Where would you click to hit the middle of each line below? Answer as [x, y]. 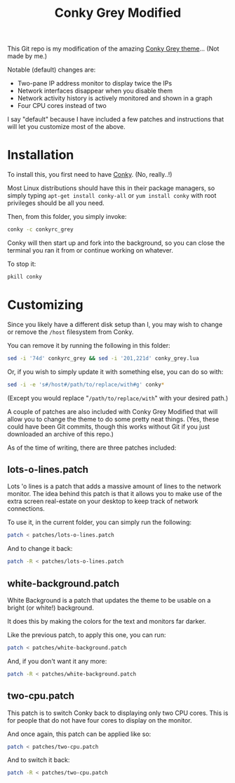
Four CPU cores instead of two [62, 106]
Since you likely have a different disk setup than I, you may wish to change [115, 324]
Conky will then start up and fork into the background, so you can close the [116, 243]
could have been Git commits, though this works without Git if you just [109, 427]
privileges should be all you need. [56, 203]
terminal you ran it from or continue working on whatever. [90, 250]
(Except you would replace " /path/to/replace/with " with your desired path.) [118, 398]
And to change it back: [40, 549]
